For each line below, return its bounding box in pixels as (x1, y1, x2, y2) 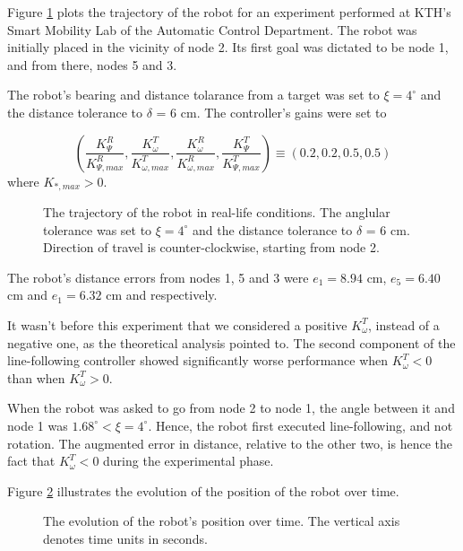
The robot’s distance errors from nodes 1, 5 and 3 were (7, 267, 309, 286)
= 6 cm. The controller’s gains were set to (156, 102, 387, 121)
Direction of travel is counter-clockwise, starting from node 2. (43, 238, 380, 257)
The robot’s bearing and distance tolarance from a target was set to (7, 85, 380, 104)
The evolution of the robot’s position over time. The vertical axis (43, 512, 400, 530)
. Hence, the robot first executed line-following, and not (148, 415, 453, 434)
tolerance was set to (43, 220, 152, 239)
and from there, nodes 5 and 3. (7, 55, 177, 74)
